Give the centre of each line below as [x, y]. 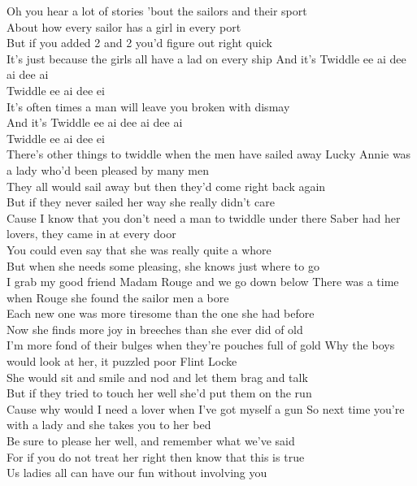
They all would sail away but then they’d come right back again [166, 186]
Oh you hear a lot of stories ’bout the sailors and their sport [157, 11]
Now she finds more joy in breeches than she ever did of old [155, 329]
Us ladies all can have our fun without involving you [137, 473]
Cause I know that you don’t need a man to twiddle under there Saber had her [204, 217]
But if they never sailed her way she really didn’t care [141, 202]
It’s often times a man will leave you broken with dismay [148, 106]
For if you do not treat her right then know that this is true [156, 456]
